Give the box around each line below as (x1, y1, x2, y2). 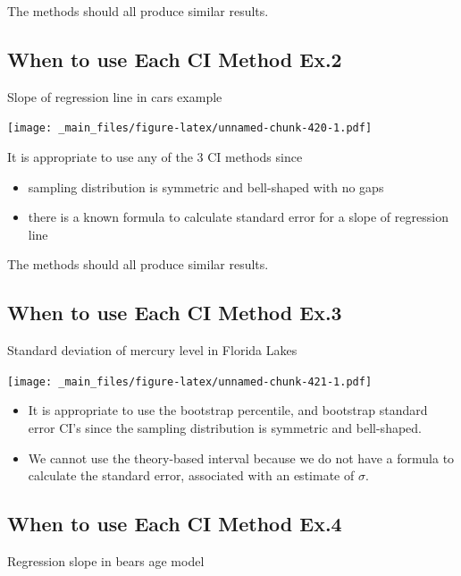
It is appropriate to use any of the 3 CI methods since (7, 148, 303, 166)
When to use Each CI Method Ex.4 (7, 510, 342, 538)
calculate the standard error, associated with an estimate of (28, 466, 355, 485)
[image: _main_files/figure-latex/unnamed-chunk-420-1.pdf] (7, 122, 373, 135)
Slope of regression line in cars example (7, 87, 222, 106)
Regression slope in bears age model (7, 552, 205, 571)
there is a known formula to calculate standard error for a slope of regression (28, 208, 448, 226)
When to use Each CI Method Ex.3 (7, 299, 342, 326)
